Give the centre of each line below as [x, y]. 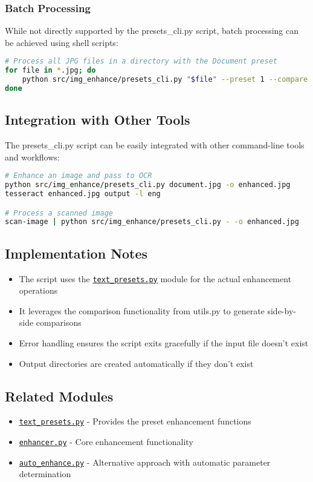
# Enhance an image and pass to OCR [79, 176]
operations [38, 290]
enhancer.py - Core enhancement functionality [106, 442]
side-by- [282, 310]
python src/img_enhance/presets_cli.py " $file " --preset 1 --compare [165, 80]
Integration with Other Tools [98, 120]
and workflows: [32, 157]
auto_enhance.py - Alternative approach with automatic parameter [145, 462]
